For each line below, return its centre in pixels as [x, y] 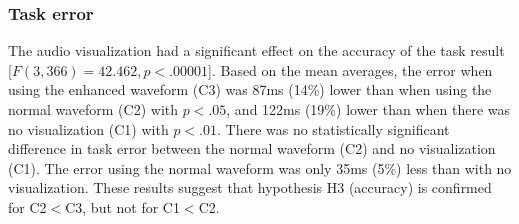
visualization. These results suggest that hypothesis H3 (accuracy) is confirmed [250, 187]
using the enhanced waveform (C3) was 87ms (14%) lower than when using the [250, 89]
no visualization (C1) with [88, 128]
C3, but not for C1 [122, 206]
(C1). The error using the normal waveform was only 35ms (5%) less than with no [260, 167]
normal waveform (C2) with [93, 109]
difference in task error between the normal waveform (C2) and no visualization [252, 148]
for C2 [27, 206]
